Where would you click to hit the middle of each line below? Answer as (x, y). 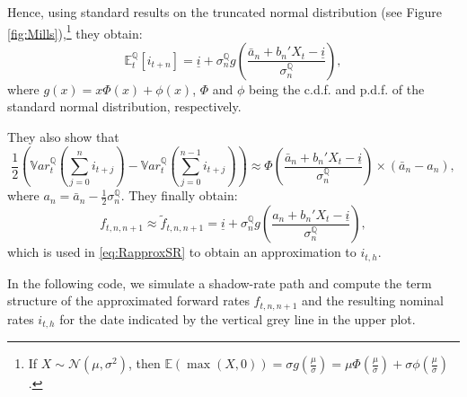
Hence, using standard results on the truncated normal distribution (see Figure (225, 12)
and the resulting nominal (373, 300)
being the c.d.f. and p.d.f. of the (336, 88)
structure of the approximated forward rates (128, 300)
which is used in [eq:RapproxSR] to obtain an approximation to (182, 252)
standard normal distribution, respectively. (124, 106)
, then (144, 363)
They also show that (63, 137)
